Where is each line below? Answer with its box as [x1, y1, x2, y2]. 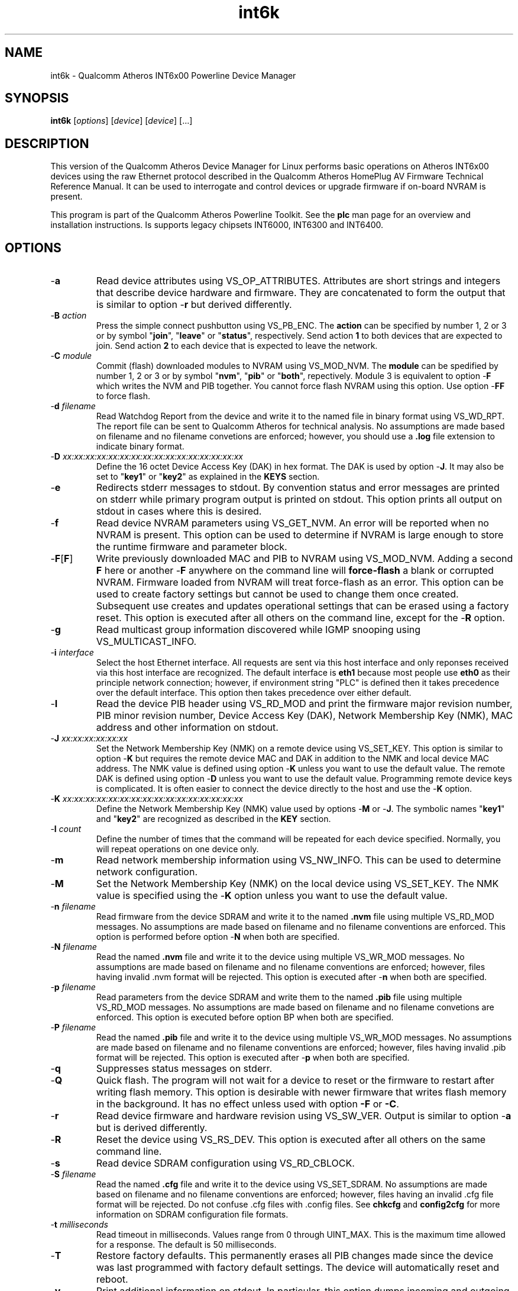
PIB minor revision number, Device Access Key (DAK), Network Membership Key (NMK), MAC [96, 709, 513, 722]
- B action [50, 310, 87, 321]
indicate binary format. [96, 441, 184, 452]
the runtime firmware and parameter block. [96, 541, 287, 553]
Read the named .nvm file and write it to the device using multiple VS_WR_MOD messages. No [96, 952, 465, 962]
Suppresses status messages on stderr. [96, 1062, 273, 1075]
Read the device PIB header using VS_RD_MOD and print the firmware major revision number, [96, 698, 513, 710]
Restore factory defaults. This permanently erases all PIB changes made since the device [96, 1250, 493, 1262]
